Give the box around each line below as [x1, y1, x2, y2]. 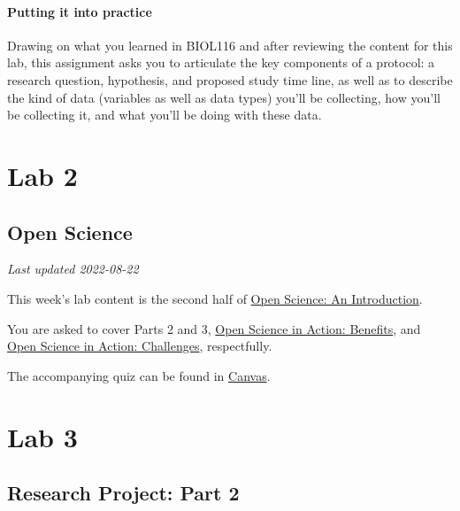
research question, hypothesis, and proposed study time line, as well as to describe [7, 70, 453, 89]
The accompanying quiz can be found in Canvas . [7, 366, 271, 384]
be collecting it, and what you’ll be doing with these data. [7, 105, 322, 124]
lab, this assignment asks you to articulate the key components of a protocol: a [7, 53, 435, 72]
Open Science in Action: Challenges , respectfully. [7, 337, 272, 355]
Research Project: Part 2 [7, 479, 240, 507]
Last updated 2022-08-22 [7, 259, 139, 278]
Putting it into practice [7, 2, 152, 20]
